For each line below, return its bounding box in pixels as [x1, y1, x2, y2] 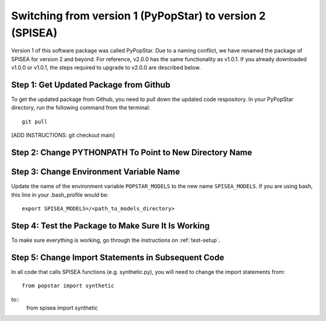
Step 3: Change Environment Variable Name [11, 167, 181, 177]
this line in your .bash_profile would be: [11, 191, 109, 198]
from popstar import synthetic [22, 282, 115, 290]
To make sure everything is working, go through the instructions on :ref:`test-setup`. [11, 236, 220, 244]
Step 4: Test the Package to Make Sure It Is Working [11, 221, 210, 231]
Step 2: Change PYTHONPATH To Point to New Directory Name [11, 148, 253, 158]
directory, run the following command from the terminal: [11, 104, 150, 111]
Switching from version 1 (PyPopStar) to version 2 [11, 9, 266, 22]
